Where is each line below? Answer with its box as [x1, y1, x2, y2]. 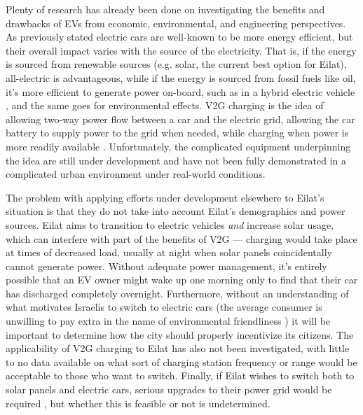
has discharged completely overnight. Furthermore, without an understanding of [6, 286, 349, 300]
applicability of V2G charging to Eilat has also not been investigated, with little [6, 341, 350, 356]
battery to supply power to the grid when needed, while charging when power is [6, 125, 349, 140]
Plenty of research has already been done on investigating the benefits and [6, 2, 325, 16]
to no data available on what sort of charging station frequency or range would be [6, 354, 357, 369]
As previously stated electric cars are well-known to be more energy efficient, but [6, 29, 353, 44]
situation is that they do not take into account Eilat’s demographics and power [6, 204, 345, 218]
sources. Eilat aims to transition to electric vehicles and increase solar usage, [6, 217, 334, 232]
